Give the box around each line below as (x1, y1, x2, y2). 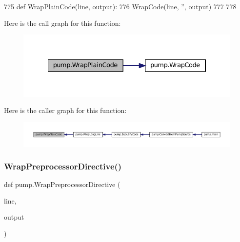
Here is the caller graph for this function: (4, 105, 127, 115)
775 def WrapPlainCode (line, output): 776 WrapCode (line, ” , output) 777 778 (4, 1, 237, 11)
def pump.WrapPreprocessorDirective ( (4, 179, 120, 189)
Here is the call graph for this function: (4, 18, 121, 28)
